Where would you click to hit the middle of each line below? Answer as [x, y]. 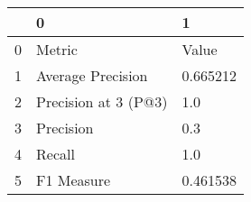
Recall [56, 154]
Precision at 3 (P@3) [102, 101]
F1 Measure [74, 180]
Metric [57, 49]
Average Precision [92, 75]
